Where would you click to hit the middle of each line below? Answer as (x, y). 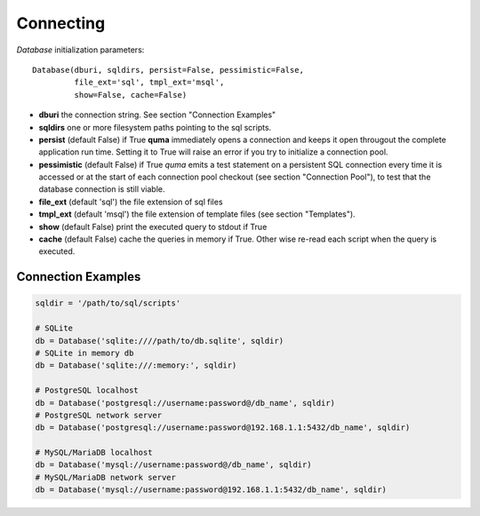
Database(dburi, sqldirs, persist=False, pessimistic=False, (168, 70)
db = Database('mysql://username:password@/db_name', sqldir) (173, 465)
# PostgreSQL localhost (87, 390)
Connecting (61, 23)
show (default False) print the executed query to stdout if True (153, 226)
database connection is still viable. (102, 189)
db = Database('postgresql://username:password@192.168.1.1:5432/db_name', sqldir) (223, 428)
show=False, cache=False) (131, 95)
